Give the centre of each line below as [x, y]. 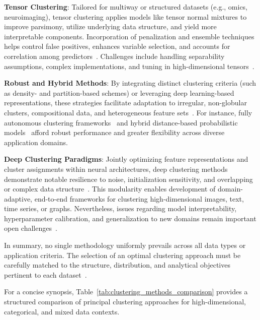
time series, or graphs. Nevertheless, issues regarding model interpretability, [120, 208]
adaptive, [18, 198]
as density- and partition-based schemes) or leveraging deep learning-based [119, 92]
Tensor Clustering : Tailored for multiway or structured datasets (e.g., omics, [126, 7]
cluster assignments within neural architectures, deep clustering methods [116, 169]
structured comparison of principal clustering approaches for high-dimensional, [125, 302]
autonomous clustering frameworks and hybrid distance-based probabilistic [121, 122]
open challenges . [31, 228]
